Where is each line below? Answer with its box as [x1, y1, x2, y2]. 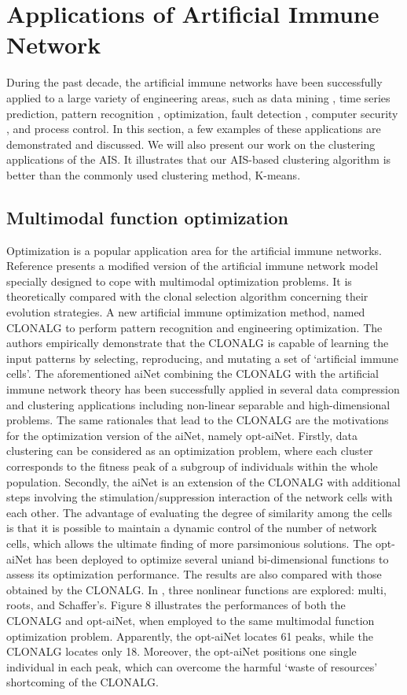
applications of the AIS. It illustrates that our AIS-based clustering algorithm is [6, 151, 391, 168]
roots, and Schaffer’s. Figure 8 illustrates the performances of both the [6, 597, 346, 613]
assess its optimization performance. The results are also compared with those [6, 566, 382, 582]
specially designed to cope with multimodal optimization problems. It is [6, 272, 352, 289]
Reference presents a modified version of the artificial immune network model [6, 257, 379, 274]
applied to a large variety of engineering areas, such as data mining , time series [6, 89, 390, 105]
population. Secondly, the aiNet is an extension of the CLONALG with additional [6, 473, 401, 490]
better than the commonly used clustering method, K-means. [6, 166, 301, 183]
